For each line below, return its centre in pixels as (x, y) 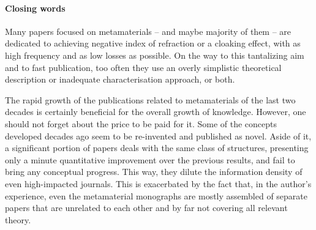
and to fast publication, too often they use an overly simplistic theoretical (143, 67)
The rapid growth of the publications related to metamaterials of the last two (150, 99)
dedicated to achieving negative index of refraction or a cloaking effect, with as (153, 43)
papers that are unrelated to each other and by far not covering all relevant (146, 208)
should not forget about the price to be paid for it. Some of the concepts (141, 123)
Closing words (35, 8)
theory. (18, 219)
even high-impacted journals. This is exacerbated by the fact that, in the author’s (158, 183)
